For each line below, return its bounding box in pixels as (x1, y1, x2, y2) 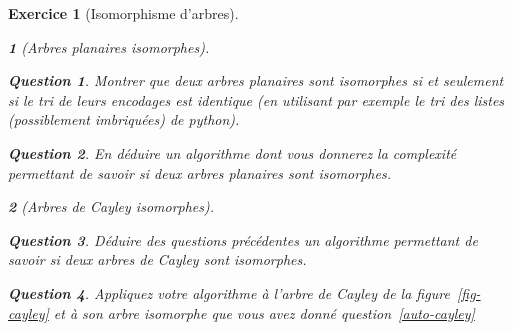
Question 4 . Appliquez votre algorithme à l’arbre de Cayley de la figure (8, 282, 450, 303)
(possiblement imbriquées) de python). (8, 109, 240, 130)
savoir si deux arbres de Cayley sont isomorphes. (8, 249, 307, 270)
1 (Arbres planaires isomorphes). (8, 36, 210, 57)
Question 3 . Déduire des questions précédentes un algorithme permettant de (8, 229, 478, 250)
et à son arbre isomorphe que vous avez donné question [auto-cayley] (53, 302, 475, 323)
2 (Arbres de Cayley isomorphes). (8, 196, 215, 217)
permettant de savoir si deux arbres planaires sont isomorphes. (8, 162, 391, 183)
